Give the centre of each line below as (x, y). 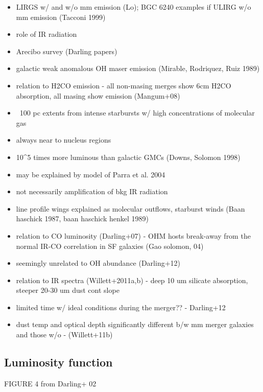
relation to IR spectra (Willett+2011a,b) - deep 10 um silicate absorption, (132, 280)
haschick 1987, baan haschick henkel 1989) (82, 218)
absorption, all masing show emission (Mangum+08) (98, 95)
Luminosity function (58, 362)
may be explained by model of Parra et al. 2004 (91, 174)
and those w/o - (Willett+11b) (64, 335)
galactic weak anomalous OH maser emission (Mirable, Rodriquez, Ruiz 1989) (138, 68)
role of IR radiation (46, 34)
